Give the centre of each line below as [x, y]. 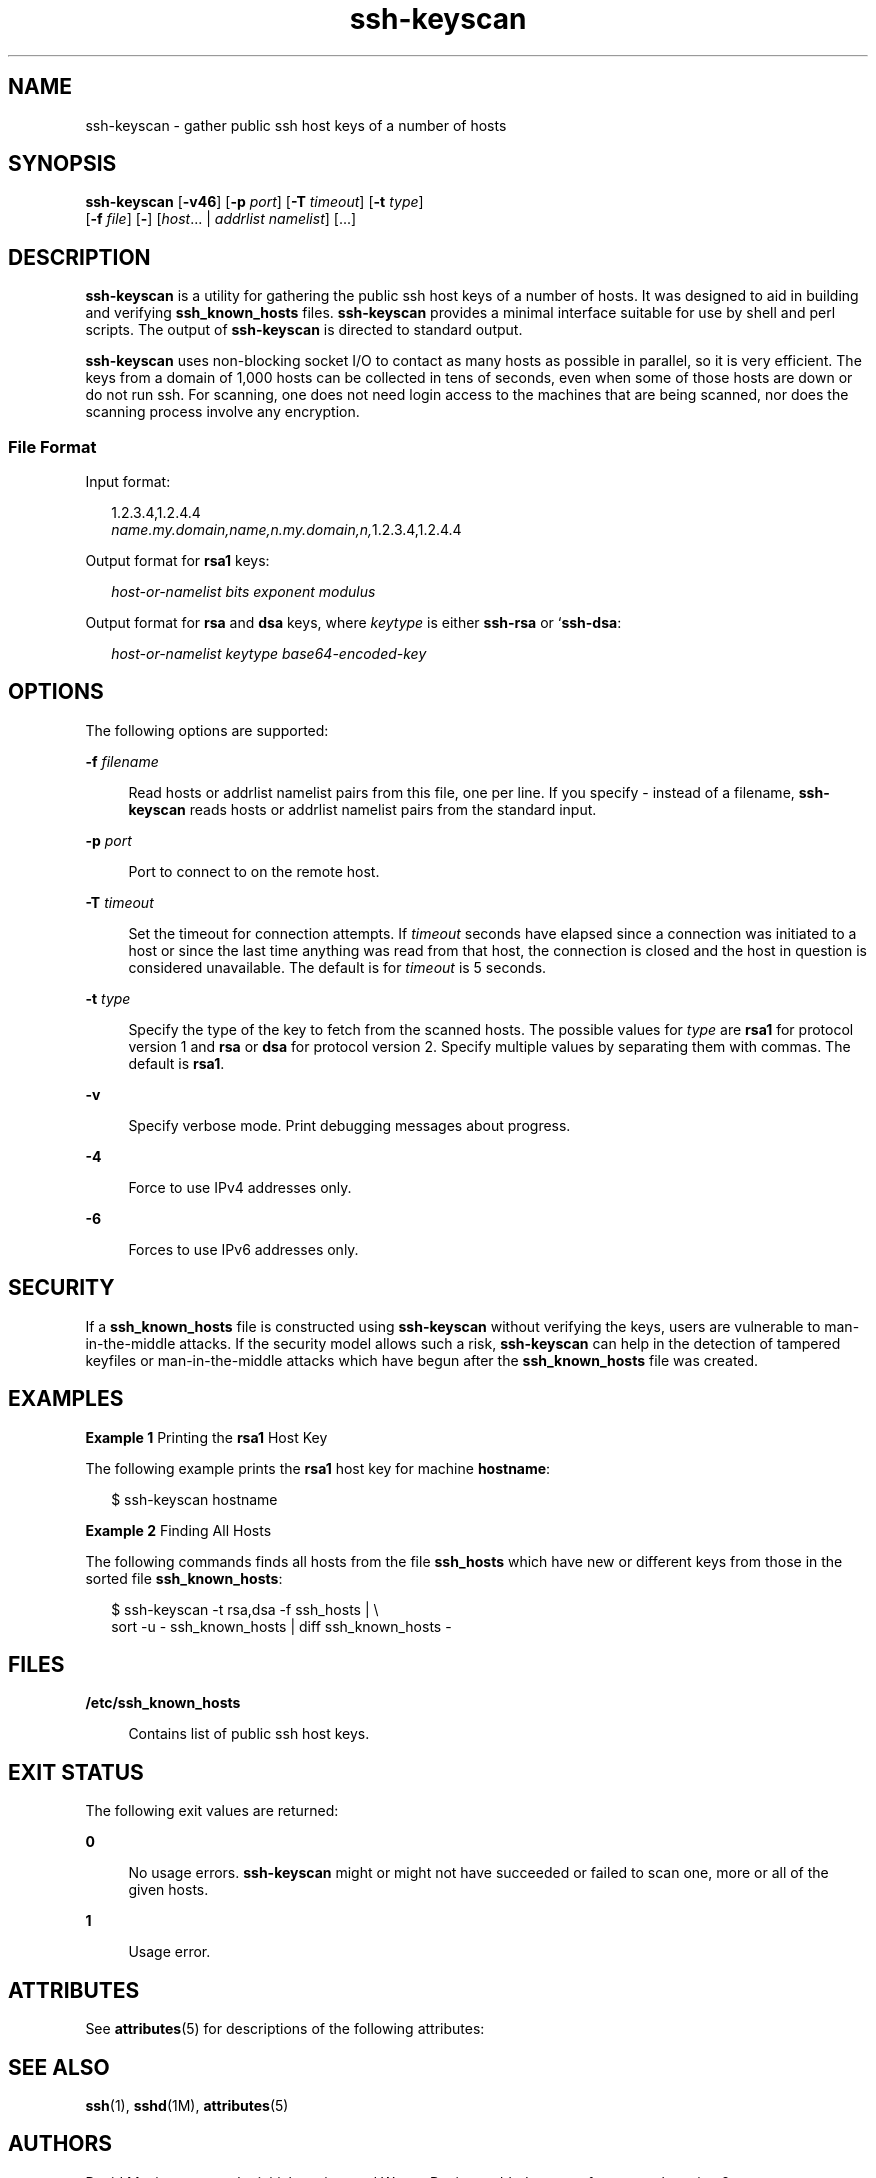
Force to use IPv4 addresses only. [240, 1187]
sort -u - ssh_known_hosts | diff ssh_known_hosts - [281, 1626]
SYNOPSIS [62, 164]
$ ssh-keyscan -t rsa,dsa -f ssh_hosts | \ [245, 1609]
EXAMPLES [66, 1399]
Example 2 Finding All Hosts [178, 1530]
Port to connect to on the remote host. [254, 871]
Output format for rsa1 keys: [177, 561]
